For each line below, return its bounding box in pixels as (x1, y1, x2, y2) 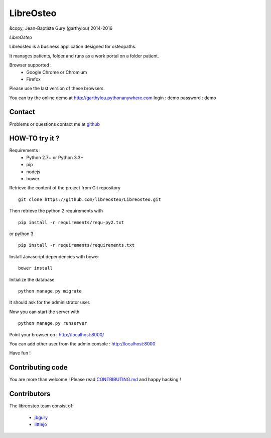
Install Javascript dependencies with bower (9, 253, 99, 259)
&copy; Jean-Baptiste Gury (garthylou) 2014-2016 (9, 25, 113, 31)
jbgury (34, 414, 48, 420)
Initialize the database (9, 276, 55, 282)
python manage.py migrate (18, 288, 82, 294)
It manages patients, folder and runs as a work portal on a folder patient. (9, 53, 159, 59)
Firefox (26, 76, 41, 82)
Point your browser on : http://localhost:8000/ (9, 331, 104, 337)
